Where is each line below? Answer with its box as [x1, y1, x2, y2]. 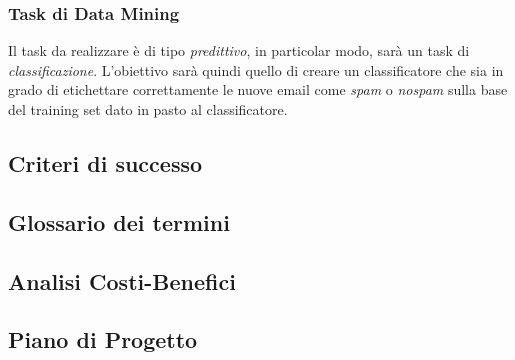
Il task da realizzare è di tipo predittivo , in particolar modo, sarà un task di [8, 40, 470, 61]
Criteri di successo [8, 147, 203, 178]
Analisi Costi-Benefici [8, 265, 236, 296]
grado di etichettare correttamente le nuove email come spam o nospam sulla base [8, 79, 508, 100]
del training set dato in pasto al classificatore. [8, 99, 288, 119]
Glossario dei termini [8, 206, 230, 237]
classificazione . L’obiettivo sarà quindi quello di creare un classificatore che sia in [8, 59, 504, 80]
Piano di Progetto [8, 324, 198, 355]
